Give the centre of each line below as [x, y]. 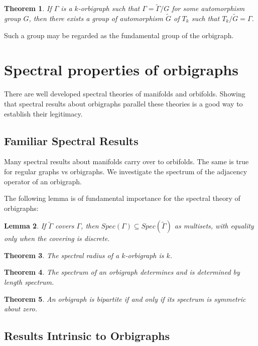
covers [65, 226]
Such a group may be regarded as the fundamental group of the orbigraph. [119, 35]
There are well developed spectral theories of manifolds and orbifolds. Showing [125, 94]
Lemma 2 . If [25, 226]
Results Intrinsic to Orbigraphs [87, 336]
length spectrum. [29, 282]
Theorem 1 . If [28, 8]
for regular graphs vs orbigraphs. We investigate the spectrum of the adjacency [126, 171]
